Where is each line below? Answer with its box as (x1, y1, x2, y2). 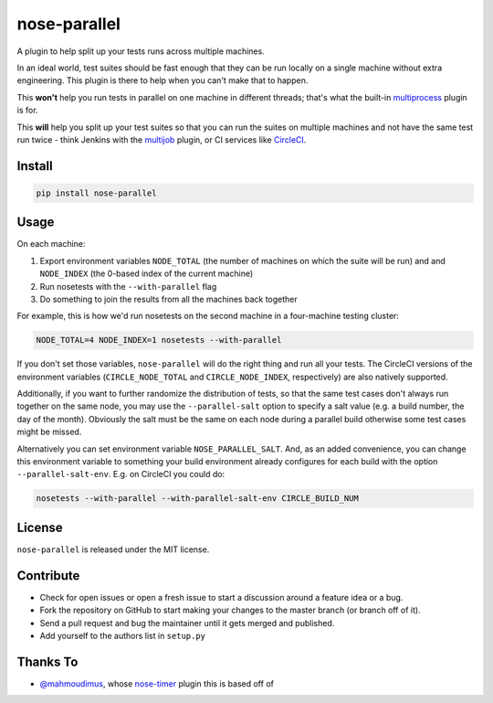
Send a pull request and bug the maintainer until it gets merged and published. (39, 617, 335, 628)
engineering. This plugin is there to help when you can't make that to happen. (16, 75, 309, 86)
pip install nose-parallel (36, 187, 157, 198)
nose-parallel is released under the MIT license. (16, 544, 210, 555)
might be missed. (16, 426, 82, 438)
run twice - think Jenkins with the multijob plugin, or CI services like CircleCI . (16, 133, 307, 145)
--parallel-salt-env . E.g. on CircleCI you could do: (16, 469, 226, 480)
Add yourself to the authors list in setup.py (39, 631, 205, 641)
